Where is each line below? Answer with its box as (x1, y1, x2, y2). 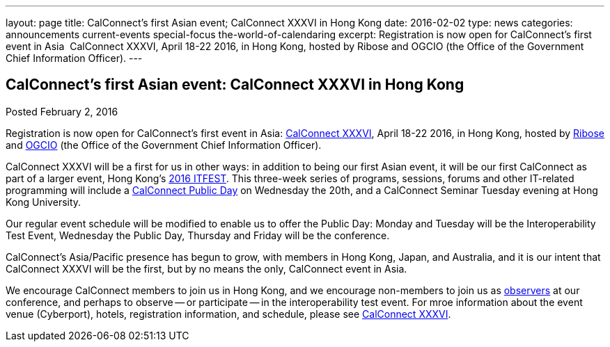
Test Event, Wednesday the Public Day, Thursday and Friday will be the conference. (6, 229, 390, 241)
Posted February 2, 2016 (6, 105, 118, 118)
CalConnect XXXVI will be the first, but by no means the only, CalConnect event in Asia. (6, 262, 407, 275)
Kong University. (6, 195, 81, 208)
